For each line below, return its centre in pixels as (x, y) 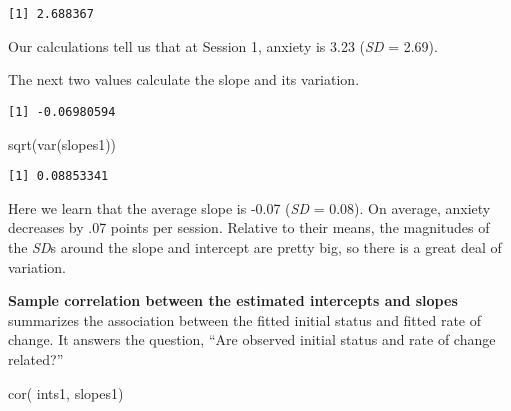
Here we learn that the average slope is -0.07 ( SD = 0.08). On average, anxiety (249, 207)
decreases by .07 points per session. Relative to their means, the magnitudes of (249, 227)
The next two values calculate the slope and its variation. (184, 79)
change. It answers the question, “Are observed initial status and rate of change (252, 339)
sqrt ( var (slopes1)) (62, 143)
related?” (36, 358)
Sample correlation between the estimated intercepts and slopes (233, 300)
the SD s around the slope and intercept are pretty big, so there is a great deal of (255, 246)
